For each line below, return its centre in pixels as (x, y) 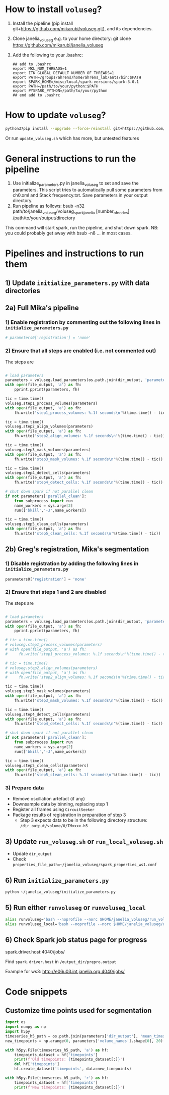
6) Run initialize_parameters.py (57, 880)
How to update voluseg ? (56, 115)
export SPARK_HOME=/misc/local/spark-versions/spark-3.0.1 (76, 82)
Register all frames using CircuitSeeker (53, 810)
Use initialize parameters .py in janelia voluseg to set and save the (76, 184)
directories (23, 291)
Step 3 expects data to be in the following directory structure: (83, 820)
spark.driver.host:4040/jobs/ (35, 952)
